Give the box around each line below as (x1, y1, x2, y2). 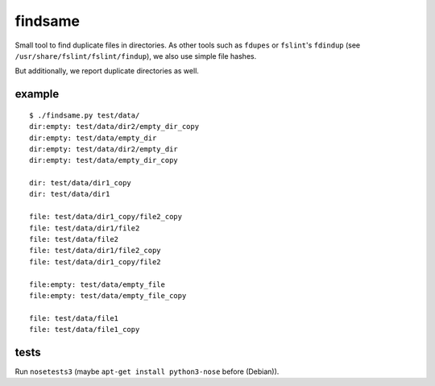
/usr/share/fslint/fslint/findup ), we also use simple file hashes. (14, 51, 257, 60)
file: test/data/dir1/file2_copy (29, 246, 161, 255)
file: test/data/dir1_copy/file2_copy (29, 212, 183, 222)
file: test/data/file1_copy (29, 325, 140, 334)
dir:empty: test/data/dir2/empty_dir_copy (29, 122, 200, 131)
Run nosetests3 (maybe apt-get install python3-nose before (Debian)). (14, 367, 280, 376)
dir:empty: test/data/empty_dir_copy (29, 156, 179, 165)
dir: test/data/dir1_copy (29, 178, 132, 188)
